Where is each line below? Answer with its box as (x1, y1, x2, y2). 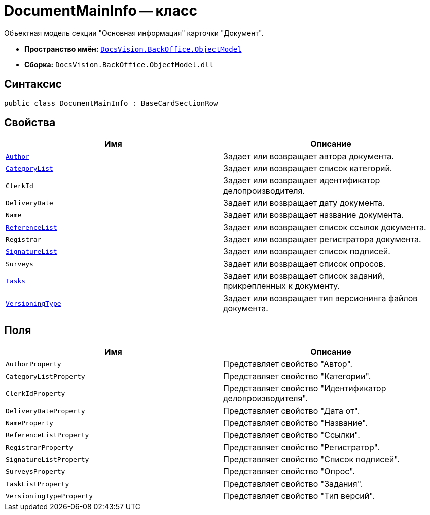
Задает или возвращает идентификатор (223, 175, 380, 186)
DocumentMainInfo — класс (4, 2, 197, 19)
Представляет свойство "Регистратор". (223, 442, 380, 453)
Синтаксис (4, 78, 62, 91)
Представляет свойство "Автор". (223, 359, 353, 370)
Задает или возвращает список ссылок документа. (223, 222, 426, 233)
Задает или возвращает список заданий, (223, 271, 385, 281)
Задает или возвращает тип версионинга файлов (223, 293, 418, 304)
